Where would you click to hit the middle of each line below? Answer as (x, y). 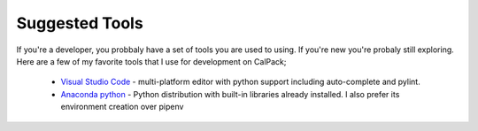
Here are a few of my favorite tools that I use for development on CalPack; (151, 61)
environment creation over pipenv (122, 107)
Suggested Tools (80, 23)
